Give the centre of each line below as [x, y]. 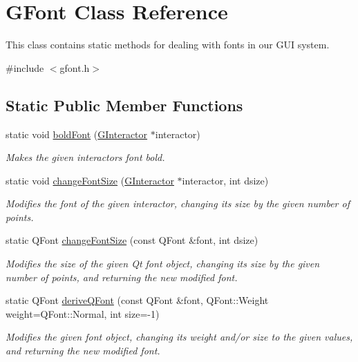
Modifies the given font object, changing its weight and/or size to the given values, [179, 337]
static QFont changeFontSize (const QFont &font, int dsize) [132, 240]
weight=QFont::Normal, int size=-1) [83, 313]
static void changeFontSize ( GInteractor [90, 180]
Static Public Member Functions [124, 105]
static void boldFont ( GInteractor [77, 134]
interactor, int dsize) [225, 180]
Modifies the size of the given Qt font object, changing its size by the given [163, 264]
